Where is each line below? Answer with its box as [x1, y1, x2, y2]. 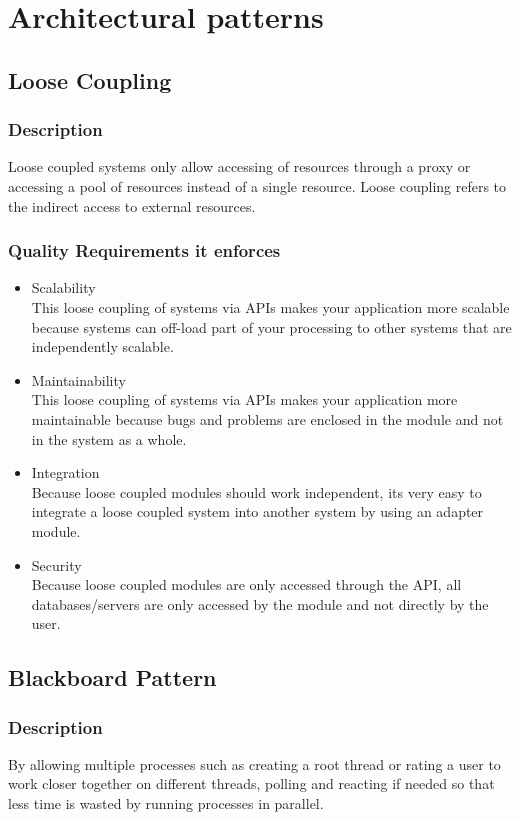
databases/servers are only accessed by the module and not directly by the [31, 593, 489, 614]
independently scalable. [31, 336, 174, 357]
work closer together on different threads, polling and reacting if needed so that [8, 773, 495, 794]
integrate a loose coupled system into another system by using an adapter [31, 501, 484, 522]
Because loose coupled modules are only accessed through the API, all [31, 574, 462, 595]
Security [31, 554, 82, 575]
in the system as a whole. [31, 428, 187, 449]
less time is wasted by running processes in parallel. [8, 793, 324, 814]
